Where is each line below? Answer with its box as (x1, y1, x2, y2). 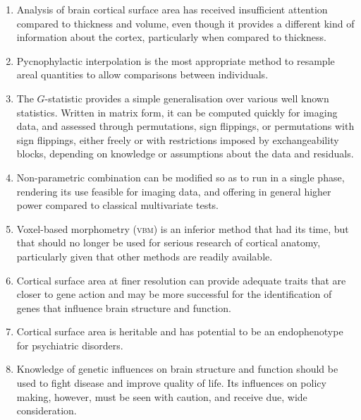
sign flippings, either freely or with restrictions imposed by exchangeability (16, 132, 339, 147)
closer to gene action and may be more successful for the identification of (16, 287, 332, 301)
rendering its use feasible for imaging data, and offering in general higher (16, 184, 331, 198)
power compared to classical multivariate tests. (16, 198, 219, 212)
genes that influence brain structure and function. (16, 300, 231, 315)
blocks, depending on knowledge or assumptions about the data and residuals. (16, 146, 354, 161)
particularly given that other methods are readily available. (16, 248, 273, 263)
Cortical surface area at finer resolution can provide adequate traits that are (16, 272, 346, 287)
